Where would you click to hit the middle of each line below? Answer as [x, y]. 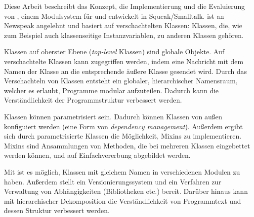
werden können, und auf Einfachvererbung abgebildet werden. [97, 155]
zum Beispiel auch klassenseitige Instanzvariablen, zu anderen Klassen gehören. [124, 35]
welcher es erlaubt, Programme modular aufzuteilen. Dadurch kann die [111, 90]
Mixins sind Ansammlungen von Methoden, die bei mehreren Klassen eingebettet [127, 145]
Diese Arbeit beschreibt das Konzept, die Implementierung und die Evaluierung [125, 6]
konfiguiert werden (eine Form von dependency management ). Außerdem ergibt [124, 126]
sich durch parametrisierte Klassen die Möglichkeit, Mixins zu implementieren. [123, 136]
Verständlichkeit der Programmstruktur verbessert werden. [93, 100]
